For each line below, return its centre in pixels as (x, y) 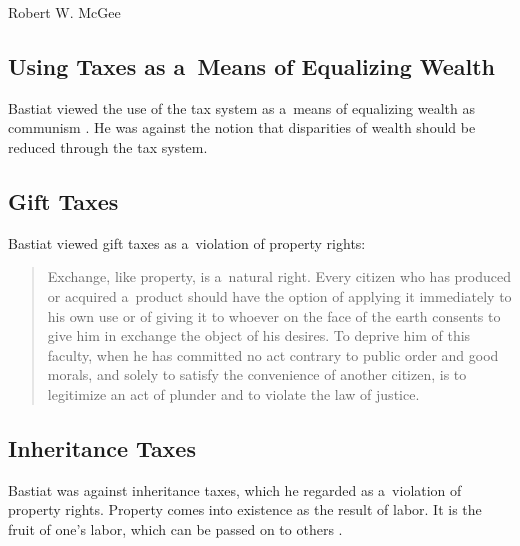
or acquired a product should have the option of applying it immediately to (279, 295)
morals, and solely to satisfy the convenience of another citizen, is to (257, 374)
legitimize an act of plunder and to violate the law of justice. (233, 393)
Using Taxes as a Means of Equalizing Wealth (252, 65)
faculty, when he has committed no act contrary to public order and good (273, 354)
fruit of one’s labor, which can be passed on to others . (175, 528)
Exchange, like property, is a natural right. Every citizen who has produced (279, 276)
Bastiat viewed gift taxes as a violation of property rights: (187, 242)
